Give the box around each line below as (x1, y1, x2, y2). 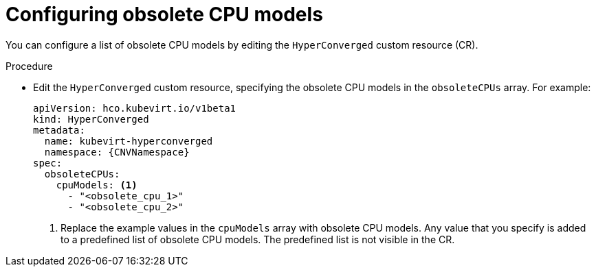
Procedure (5, 60, 53, 72)
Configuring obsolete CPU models (5, 3, 323, 26)
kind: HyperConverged (33, 113, 149, 125)
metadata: (33, 124, 85, 136)
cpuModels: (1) (56, 179, 137, 190)
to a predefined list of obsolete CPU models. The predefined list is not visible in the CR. (60, 233, 455, 245)
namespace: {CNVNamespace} (44, 146, 190, 158)
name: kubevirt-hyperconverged (44, 135, 213, 147)
